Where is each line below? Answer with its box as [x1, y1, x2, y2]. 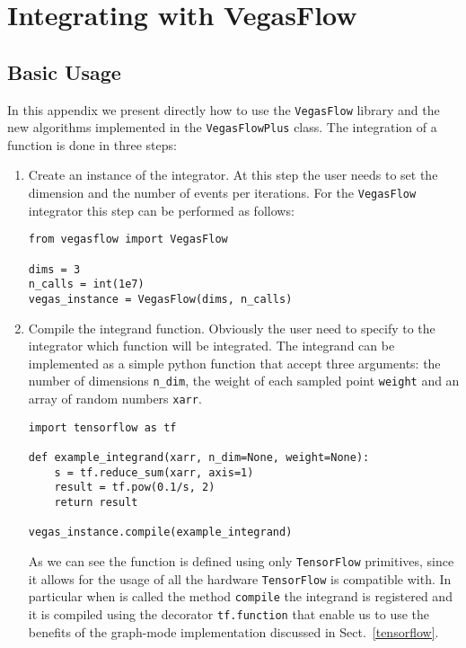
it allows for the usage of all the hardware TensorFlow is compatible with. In [28, 569, 452, 588]
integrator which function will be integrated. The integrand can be [28, 336, 395, 355]
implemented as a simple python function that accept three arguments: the [28, 353, 441, 372]
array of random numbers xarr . [28, 389, 202, 408]
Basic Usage [7, 58, 121, 85]
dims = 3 [28, 262, 81, 276]
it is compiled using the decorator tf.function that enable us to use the [28, 604, 430, 623]
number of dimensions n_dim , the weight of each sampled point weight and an [28, 371, 460, 390]
